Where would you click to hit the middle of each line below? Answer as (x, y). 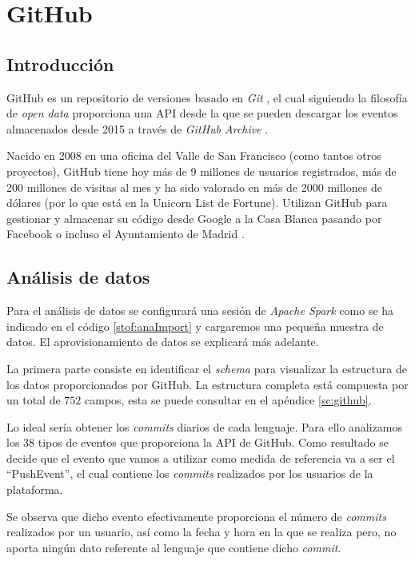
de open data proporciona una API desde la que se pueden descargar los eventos (202, 113)
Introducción (60, 64)
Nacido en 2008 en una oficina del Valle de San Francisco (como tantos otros (194, 155)
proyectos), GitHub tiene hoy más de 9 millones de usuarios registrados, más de (202, 171)
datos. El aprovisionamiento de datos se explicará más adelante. (163, 342)
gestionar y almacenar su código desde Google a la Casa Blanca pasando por (194, 218)
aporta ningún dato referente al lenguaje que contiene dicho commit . (174, 547)
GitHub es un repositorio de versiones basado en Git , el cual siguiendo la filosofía (207, 97)
